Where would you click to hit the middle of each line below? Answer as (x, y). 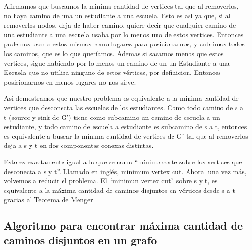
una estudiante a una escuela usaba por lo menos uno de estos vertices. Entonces (124, 34)
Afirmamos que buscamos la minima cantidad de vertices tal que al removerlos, (121, 6)
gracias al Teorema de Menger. (49, 199)
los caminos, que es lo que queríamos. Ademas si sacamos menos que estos (114, 53)
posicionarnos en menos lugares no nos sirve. (70, 81)
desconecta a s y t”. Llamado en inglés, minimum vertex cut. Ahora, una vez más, (125, 171)
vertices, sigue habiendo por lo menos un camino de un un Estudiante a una (117, 63)
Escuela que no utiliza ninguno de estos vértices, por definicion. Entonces (112, 72)
